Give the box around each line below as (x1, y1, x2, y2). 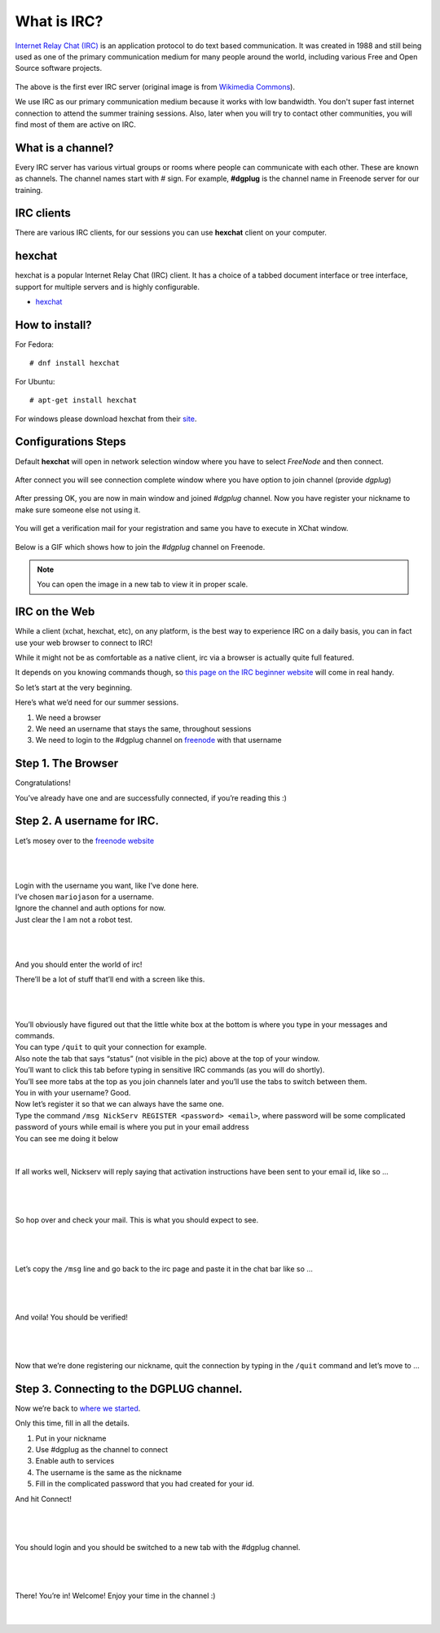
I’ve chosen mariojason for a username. (15, 892, 155, 902)
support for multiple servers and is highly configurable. (15, 282, 200, 292)
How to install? (15, 318, 93, 331)
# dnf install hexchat (29, 358, 121, 368)
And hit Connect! (15, 1494, 73, 1504)
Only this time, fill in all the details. (15, 1418, 130, 1429)
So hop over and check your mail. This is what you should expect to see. (15, 1215, 259, 1225)
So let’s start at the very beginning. (15, 683, 133, 692)
